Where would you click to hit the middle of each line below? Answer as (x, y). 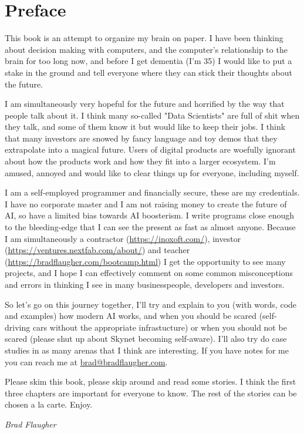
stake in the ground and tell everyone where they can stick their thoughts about (148, 72)
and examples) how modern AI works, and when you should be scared (131, 316)
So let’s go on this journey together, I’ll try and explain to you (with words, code (151, 304)
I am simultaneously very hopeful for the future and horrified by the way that (145, 104)
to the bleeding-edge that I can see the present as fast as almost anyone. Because (150, 227)
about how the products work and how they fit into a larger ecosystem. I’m (140, 161)
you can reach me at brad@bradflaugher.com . (86, 361)
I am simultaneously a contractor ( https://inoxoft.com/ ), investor (123, 238)
